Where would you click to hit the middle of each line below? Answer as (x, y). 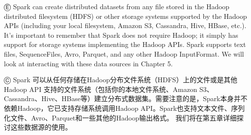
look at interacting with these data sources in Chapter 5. (88, 63)
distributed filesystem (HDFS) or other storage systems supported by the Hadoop (125, 16)
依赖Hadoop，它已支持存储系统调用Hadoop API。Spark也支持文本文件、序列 (125, 108)
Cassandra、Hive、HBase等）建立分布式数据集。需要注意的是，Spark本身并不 (126, 98)
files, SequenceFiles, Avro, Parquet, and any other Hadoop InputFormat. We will (124, 53)
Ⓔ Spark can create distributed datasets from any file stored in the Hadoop (117, 6)
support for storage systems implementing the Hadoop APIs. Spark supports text (125, 44)
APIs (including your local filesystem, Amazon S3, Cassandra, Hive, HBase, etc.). (125, 25)
